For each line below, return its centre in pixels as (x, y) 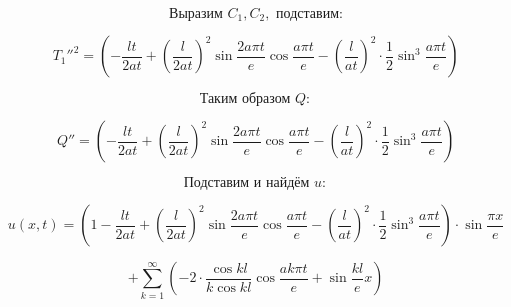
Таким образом (245, 99)
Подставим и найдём (246, 183)
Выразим (196, 14)
